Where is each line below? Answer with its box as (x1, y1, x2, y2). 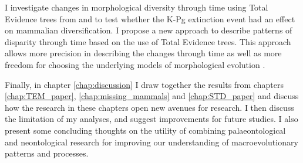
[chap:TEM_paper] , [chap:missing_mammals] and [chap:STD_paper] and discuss (5, 90, 299, 102)
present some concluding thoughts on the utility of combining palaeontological (5, 124, 286, 136)
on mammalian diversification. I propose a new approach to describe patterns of (5, 24, 292, 36)
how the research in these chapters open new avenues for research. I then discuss (5, 101, 294, 113)
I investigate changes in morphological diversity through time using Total (5, 1, 268, 13)
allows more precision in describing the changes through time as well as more (5, 47, 282, 59)
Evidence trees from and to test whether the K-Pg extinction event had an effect (5, 12, 295, 25)
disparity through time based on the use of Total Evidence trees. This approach (5, 35, 291, 47)
